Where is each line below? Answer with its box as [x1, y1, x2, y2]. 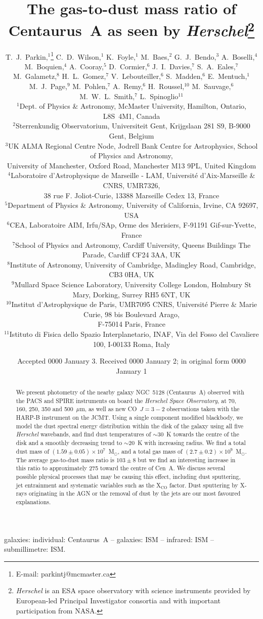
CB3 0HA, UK [109, 269, 154, 280]
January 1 [116, 365, 147, 376]
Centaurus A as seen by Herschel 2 [8, 18, 255, 41]
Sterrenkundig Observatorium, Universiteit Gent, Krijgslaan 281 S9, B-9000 [16, 120, 250, 131]
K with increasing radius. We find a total [138, 438, 246, 447]
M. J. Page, [29, 81, 67, 92]
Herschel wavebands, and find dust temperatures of [16, 430, 151, 438]
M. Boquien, [24, 61, 64, 71]
